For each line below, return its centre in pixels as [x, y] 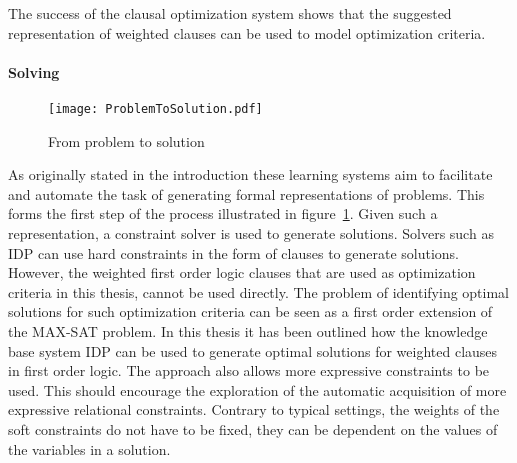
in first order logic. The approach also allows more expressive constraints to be [249, 370]
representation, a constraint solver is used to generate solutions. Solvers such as [251, 233]
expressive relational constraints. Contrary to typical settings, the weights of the [254, 409]
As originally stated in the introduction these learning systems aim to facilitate [250, 174]
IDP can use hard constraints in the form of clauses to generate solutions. [234, 252]
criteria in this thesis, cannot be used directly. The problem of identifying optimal [259, 291]
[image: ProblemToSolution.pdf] [155, 108]
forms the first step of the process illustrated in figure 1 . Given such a [223, 213]
